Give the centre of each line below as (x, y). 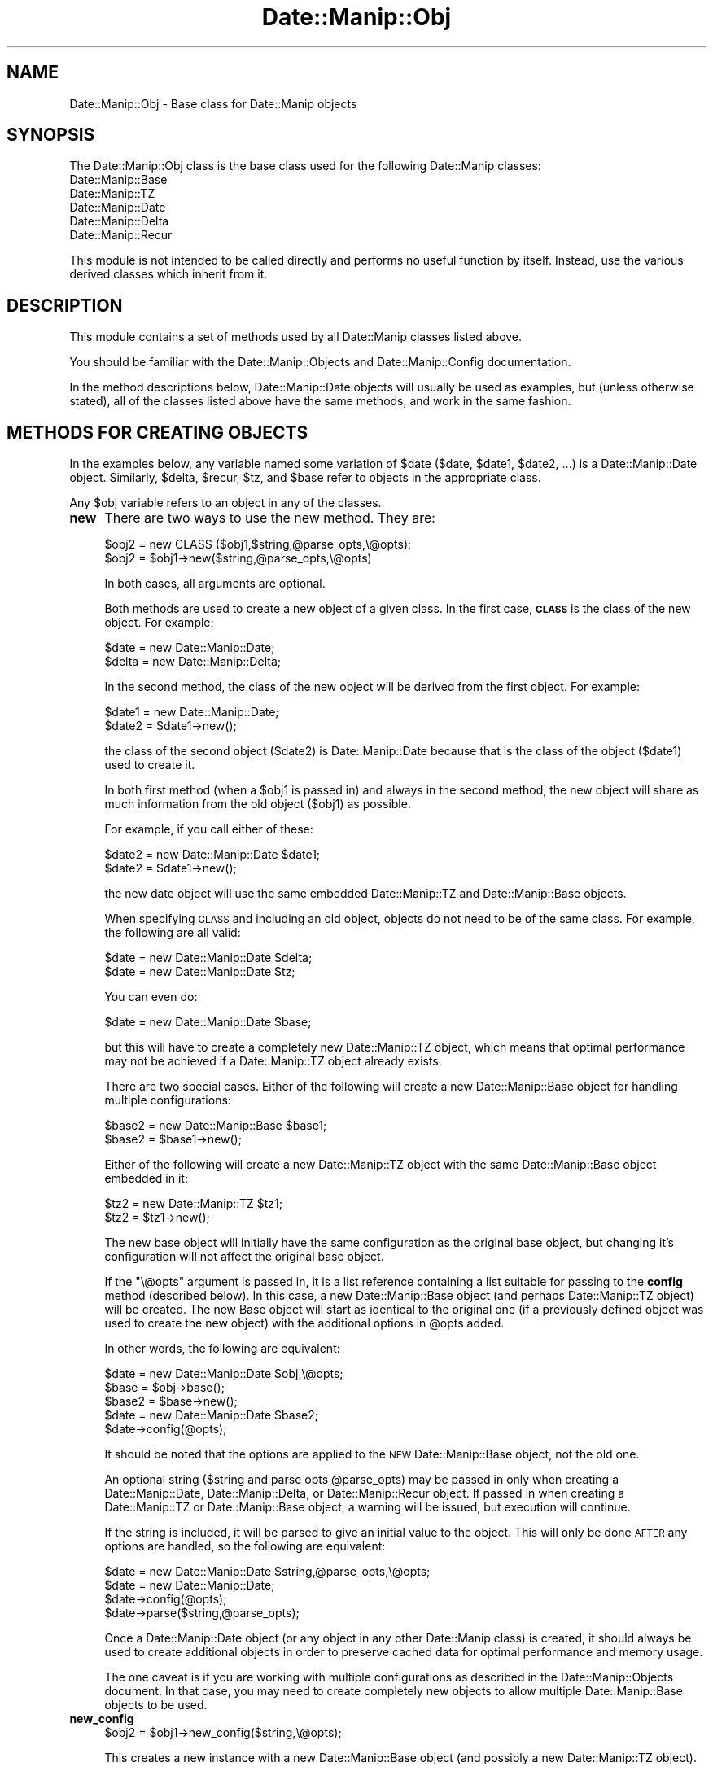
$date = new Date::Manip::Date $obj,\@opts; (224, 1374)
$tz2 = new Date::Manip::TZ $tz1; (193, 1204)
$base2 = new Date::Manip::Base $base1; (216, 1126)
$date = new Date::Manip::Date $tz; (200, 972)
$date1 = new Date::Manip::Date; (192, 712)
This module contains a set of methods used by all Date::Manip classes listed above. (296, 337)
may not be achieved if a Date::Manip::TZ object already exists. (273, 1061)
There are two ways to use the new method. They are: (270, 518)
